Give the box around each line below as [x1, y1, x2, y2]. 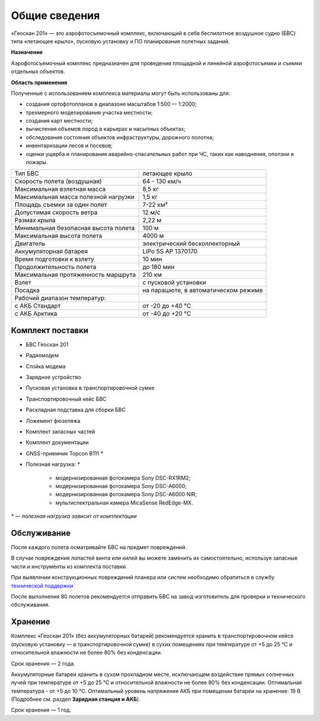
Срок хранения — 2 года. [11, 660, 75, 667]
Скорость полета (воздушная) [14, 177, 102, 186]
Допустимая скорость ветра [14, 208, 98, 216]
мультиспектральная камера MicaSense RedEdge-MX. [55, 499, 194, 506]
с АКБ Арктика [14, 310, 57, 318]
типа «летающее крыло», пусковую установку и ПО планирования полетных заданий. [11, 37, 230, 44]
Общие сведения [11, 9, 100, 22]
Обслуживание [11, 528, 71, 538]
